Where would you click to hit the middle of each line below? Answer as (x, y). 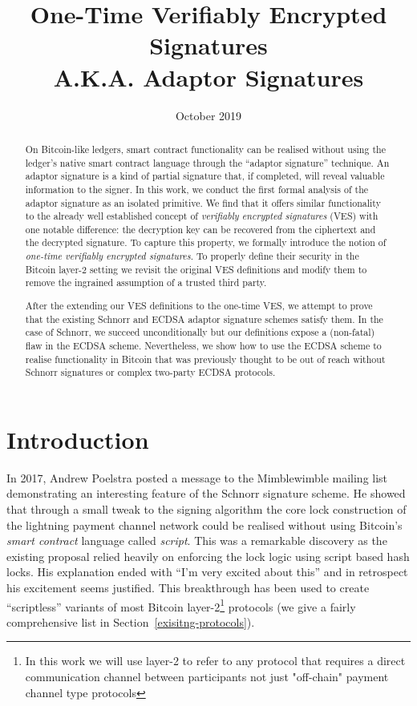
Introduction (78, 439)
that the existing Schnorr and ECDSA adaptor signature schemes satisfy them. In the (204, 319)
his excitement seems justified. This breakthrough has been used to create (188, 588)
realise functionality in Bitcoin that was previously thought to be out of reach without (205, 359)
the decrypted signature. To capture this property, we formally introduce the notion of (206, 242)
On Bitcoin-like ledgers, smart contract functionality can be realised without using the (205, 149)
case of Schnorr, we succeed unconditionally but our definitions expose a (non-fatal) (200, 332)
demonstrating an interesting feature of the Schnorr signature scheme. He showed (206, 493)
